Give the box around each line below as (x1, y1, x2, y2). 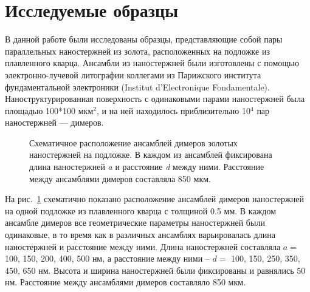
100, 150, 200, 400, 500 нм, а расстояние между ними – (5, 252, 210, 265)
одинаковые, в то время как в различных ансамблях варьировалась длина (5, 228, 275, 241)
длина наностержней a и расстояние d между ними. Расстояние (29, 160, 264, 173)
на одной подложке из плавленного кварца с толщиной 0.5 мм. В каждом (5, 204, 276, 217)
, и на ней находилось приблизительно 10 (96, 104, 251, 117)
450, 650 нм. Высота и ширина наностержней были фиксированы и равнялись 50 (5, 263, 306, 276)
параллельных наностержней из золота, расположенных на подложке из (5, 44, 270, 57)
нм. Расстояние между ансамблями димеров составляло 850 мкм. (5, 276, 246, 288)
